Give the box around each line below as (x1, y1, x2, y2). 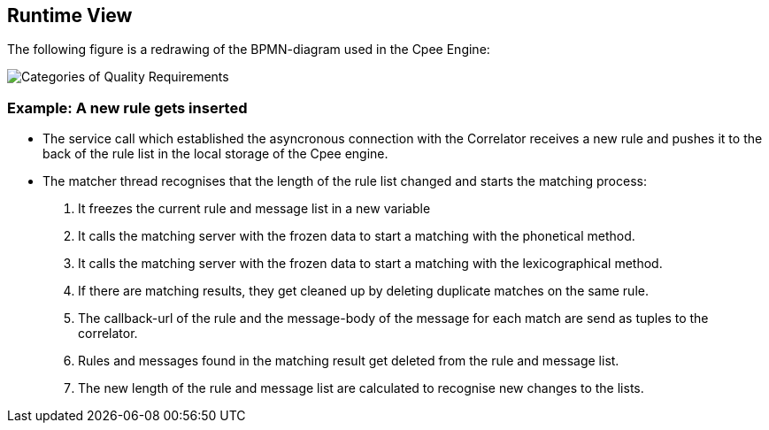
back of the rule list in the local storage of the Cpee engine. (42, 146, 388, 162)
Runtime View (7, 4, 133, 27)
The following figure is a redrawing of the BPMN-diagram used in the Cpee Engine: (7, 42, 490, 58)
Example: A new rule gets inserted (7, 98, 248, 117)
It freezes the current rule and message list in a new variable (78, 201, 431, 217)
